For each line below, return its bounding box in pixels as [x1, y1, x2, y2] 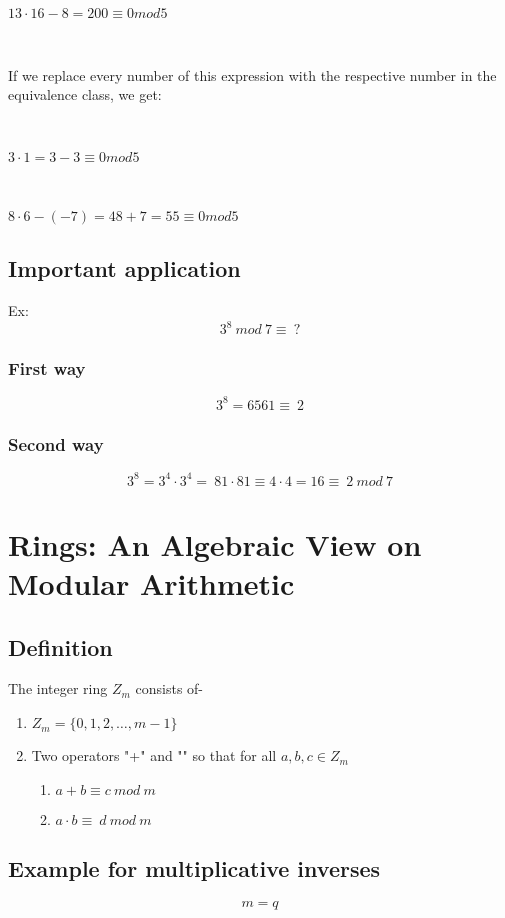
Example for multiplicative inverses [8, 853, 381, 884]
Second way [8, 431, 104, 456]
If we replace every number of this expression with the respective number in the [8, 64, 497, 85]
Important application [8, 253, 241, 284]
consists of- [135, 678, 204, 699]
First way [8, 356, 86, 381]
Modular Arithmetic [8, 563, 295, 604]
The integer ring [8, 678, 108, 699]
